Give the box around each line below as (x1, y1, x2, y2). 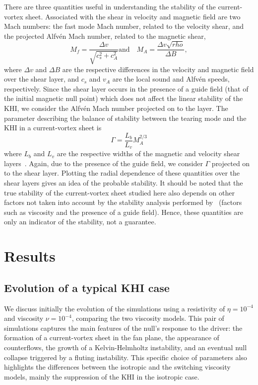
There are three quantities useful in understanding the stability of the (4, 1, 216, 11)
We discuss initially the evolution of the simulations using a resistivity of (4, 303, 225, 313)
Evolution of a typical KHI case (4, 280, 170, 295)
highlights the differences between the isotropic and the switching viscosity (4, 362, 231, 372)
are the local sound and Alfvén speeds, (112, 74, 230, 84)
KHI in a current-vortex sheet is (4, 122, 102, 133)
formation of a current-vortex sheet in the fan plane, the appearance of (4, 332, 219, 343)
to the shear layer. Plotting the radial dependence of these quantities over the (4, 168, 240, 178)
